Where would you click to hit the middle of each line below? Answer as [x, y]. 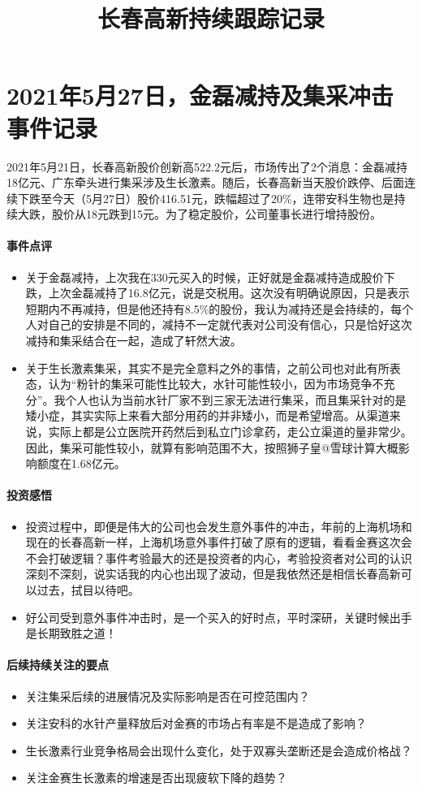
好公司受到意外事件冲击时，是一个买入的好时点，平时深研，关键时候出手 [219, 617]
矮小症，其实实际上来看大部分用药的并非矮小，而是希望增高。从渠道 [207, 415]
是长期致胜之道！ [71, 633]
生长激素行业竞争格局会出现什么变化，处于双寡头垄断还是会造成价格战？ [219, 750]
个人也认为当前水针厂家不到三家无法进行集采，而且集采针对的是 [236, 399]
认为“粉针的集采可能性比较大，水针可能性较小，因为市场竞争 [210, 384]
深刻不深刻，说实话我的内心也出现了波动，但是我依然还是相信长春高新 [213, 574]
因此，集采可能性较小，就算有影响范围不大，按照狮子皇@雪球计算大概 [212, 447]
